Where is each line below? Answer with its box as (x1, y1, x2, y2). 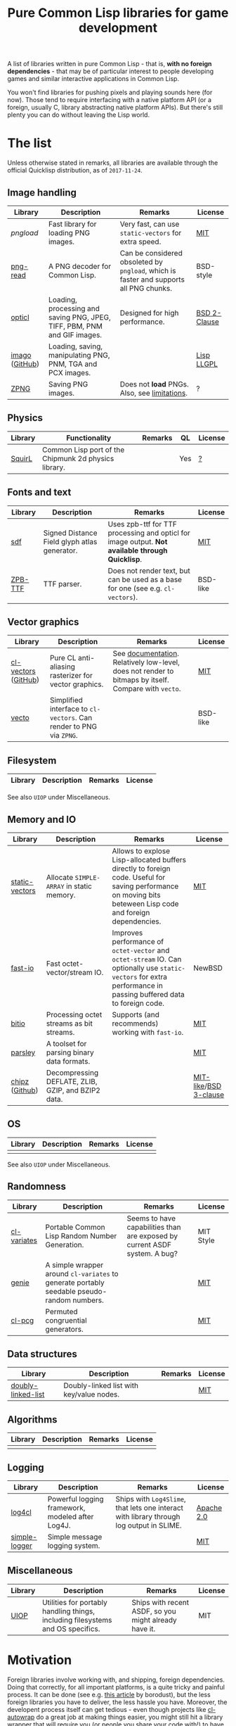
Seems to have (126, 1213, 176, 1223)
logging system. (47, 1541, 100, 1551)
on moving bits (112, 890, 161, 900)
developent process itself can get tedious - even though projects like (7, 1705, 206, 1713)
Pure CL (49, 653, 77, 663)
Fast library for (48, 219, 97, 229)
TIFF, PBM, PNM (48, 321, 103, 331)
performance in (112, 981, 163, 990)
